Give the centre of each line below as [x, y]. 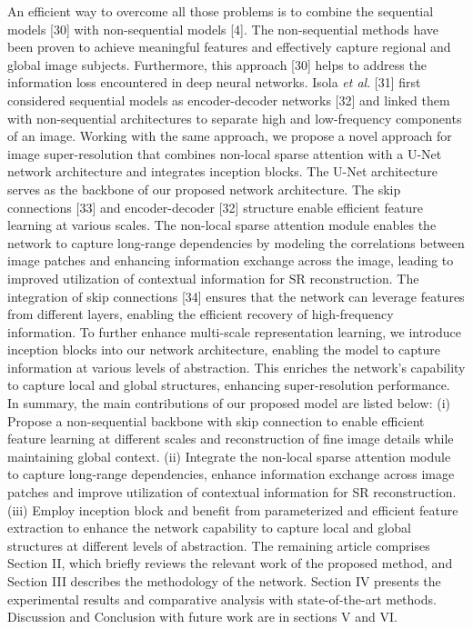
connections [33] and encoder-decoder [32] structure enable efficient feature [215, 207]
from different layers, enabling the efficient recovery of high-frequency [201, 314]
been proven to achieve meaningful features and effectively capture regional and [229, 47]
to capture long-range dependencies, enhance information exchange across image [231, 474]
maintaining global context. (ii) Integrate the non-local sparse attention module [229, 456]
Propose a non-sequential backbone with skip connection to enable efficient [216, 420]
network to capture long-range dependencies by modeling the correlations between [236, 242]
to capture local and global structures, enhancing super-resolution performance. [229, 385]
